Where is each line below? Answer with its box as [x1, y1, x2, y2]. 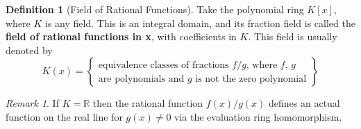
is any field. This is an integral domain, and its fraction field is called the [45, 15, 355, 30]
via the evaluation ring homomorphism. [174, 109, 342, 123]
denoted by [6, 42, 53, 57]
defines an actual [269, 96, 340, 110]
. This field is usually [248, 29, 337, 44]
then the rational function [92, 96, 203, 110]
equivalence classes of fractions [98, 60, 229, 70]
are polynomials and [98, 74, 185, 84]
